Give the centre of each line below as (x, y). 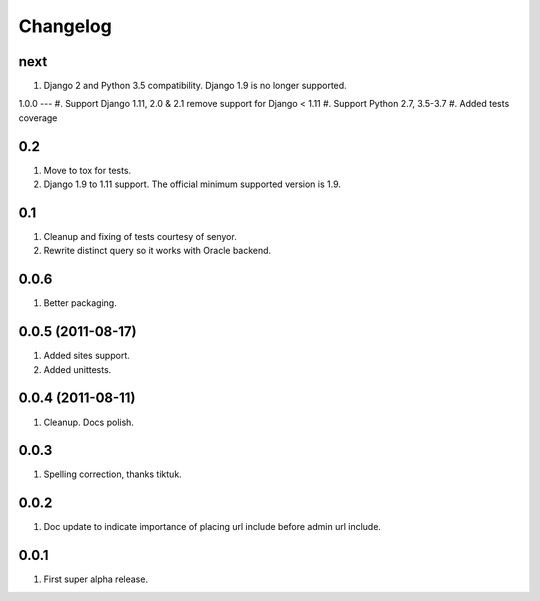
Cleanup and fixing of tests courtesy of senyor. (140, 237)
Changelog (65, 26)
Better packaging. (80, 303)
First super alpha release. (96, 579)
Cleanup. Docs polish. (89, 422)
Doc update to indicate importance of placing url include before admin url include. (212, 527)
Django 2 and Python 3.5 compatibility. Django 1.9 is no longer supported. (195, 86)
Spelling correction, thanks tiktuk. (112, 474)
